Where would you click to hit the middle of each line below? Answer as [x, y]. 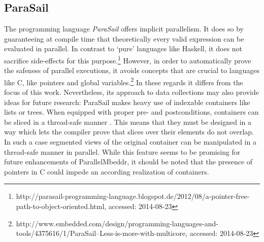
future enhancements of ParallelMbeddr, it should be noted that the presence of [128, 162]
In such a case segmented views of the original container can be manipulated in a [130, 142]
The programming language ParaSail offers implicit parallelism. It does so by [124, 29]
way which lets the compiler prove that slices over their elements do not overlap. [129, 132]
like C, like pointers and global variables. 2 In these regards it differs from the [124, 81]
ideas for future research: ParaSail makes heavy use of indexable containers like [127, 102]
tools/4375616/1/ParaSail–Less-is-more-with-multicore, [102, 233]
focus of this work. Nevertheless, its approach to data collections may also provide [131, 92]
